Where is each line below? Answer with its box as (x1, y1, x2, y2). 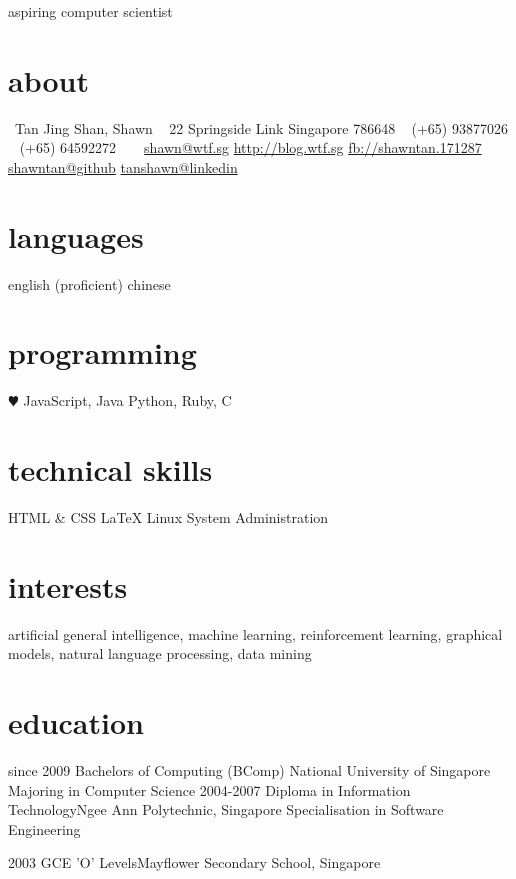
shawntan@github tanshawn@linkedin (8, 156, 238, 177)
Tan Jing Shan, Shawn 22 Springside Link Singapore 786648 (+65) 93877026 (14, 117, 508, 138)
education (8, 702, 144, 743)
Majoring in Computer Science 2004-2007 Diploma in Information (8, 779, 411, 800)
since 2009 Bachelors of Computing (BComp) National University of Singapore (8, 760, 491, 781)
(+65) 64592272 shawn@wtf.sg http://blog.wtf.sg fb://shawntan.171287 (19, 137, 482, 158)
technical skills (8, 449, 213, 490)
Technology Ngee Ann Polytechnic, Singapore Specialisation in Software (8, 799, 444, 820)
